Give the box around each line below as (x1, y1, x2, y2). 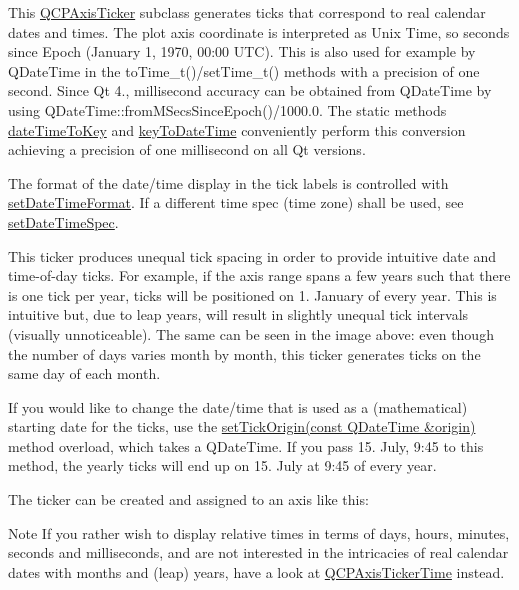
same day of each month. (8, 363, 161, 384)
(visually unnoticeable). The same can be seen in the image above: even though (8, 323, 494, 344)
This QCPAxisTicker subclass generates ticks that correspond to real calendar (8, 2, 486, 22)
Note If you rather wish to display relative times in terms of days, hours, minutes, (8, 522, 510, 543)
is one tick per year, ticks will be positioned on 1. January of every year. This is (8, 284, 497, 305)
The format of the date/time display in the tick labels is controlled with (8, 172, 449, 193)
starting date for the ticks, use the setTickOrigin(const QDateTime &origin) (8, 416, 476, 437)
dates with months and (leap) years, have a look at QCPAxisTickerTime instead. (8, 561, 505, 582)
